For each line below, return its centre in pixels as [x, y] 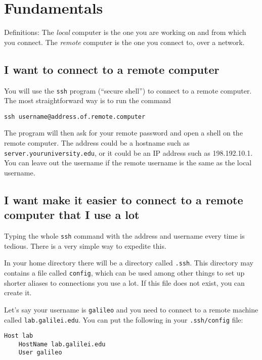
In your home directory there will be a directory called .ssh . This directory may [129, 263]
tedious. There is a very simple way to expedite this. [85, 245]
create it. [18, 292]
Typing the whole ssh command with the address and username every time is [124, 236]
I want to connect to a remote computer [112, 69]
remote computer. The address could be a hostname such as [97, 143]
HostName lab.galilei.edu [62, 344]
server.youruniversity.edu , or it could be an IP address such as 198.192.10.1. [128, 152]
